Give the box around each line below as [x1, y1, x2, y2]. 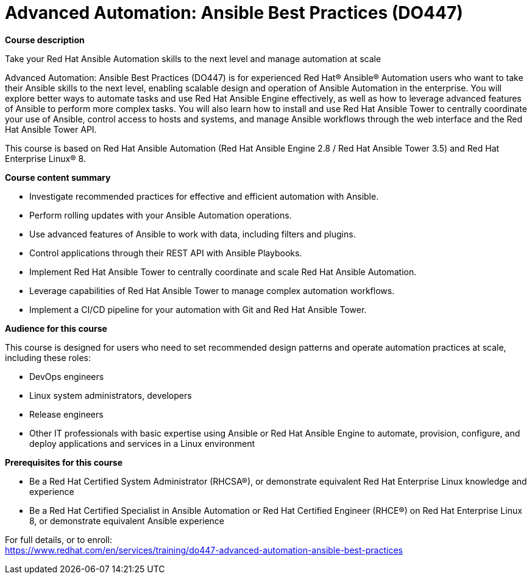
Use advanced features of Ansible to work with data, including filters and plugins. [29, 228, 356, 239]
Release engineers [29, 409, 104, 419]
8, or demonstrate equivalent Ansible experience [29, 515, 225, 526]
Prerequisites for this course [5, 457, 123, 468]
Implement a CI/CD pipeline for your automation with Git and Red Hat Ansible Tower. [29, 304, 367, 315]
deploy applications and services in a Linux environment [29, 438, 255, 449]
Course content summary [5, 172, 111, 183]
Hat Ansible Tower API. [5, 124, 97, 135]
